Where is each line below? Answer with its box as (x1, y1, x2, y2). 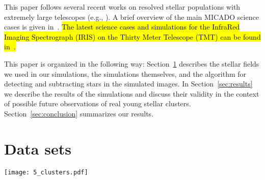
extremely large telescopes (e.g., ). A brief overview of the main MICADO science (4, 11, 259, 22)
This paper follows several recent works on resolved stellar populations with (4, 2, 241, 12)
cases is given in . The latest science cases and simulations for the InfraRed (4, 21, 240, 32)
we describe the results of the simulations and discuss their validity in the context (4, 88, 259, 99)
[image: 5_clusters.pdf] (4, 168, 88, 176)
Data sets (4, 138, 71, 159)
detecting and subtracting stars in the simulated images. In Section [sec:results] (4, 78, 253, 89)
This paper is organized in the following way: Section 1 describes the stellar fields (4, 58, 259, 69)
